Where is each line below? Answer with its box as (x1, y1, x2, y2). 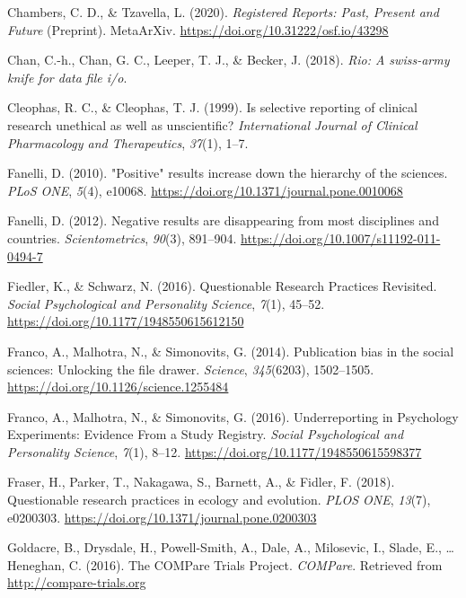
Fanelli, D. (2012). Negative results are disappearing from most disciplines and (7, 211, 439, 230)
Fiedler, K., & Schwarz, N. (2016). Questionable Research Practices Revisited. (7, 277, 437, 295)
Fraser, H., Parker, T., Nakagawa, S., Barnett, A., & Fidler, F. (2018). (7, 472, 395, 491)
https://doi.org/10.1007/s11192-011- (241, 228, 441, 247)
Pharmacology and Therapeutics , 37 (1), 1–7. (7, 133, 249, 152)
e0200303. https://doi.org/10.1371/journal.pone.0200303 (7, 507, 317, 526)
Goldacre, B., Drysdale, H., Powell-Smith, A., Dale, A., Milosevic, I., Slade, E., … (7, 538, 454, 557)
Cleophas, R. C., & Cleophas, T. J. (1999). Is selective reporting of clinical (7, 98, 418, 117)
